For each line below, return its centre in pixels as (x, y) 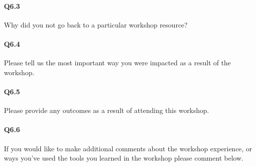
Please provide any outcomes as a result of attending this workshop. (107, 110)
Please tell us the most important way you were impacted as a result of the (117, 63)
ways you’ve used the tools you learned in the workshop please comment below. (124, 158)
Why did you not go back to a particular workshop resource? (96, 24)
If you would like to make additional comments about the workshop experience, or (128, 148)
